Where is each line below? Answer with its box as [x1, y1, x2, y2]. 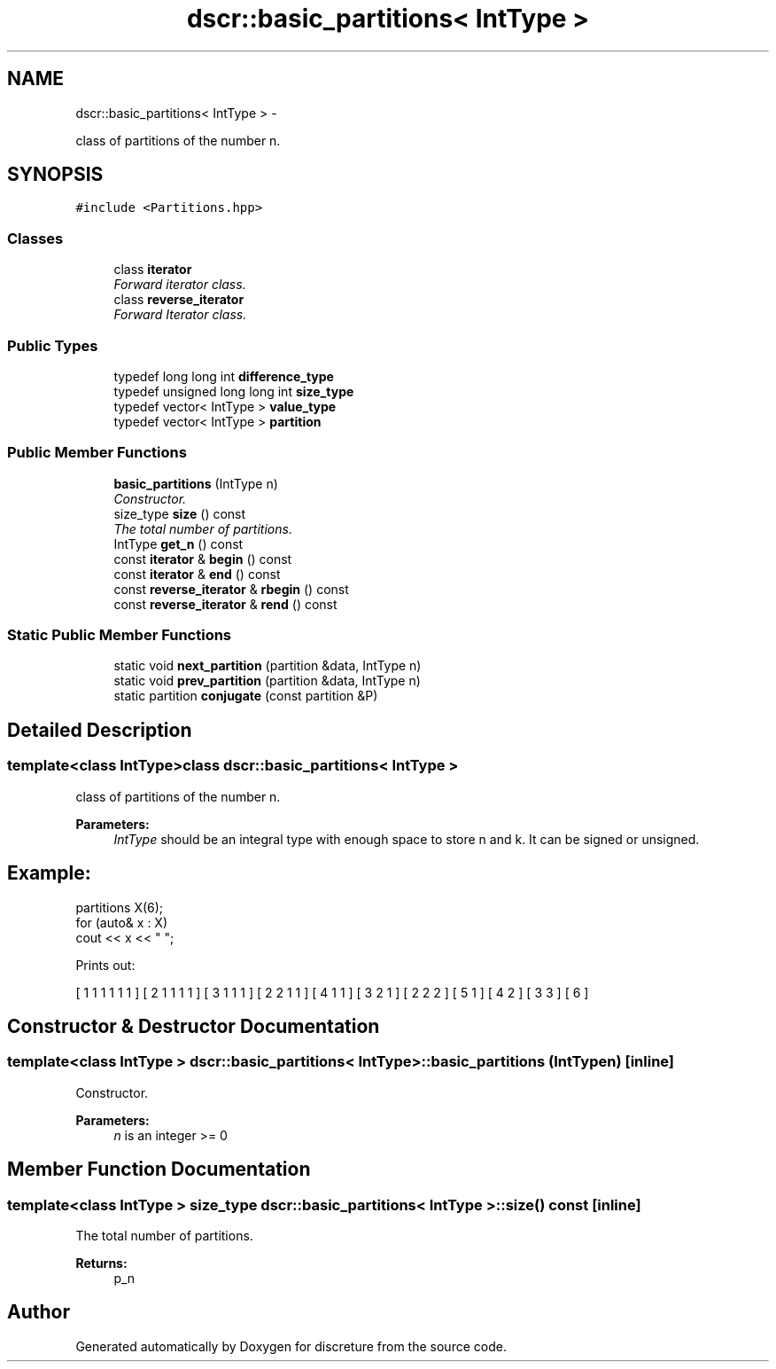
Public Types [7, 336, 98, 355]
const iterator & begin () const [113, 551, 292, 567]
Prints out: [75, 957, 136, 973]
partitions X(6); [75, 899, 164, 915]
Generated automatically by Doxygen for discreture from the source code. [75, 1338, 507, 1354]
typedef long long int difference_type [113, 368, 334, 384]
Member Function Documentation [7, 1158, 311, 1181]
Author [7, 1301, 70, 1324]
